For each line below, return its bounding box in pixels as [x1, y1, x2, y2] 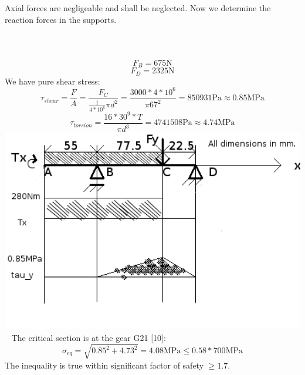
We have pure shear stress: [5, 75, 100, 87]
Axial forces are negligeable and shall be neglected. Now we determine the [5, 2, 271, 13]
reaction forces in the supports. [5, 13, 117, 25]
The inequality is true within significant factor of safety [5, 359, 204, 371]
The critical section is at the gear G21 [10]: [11, 331, 166, 343]
